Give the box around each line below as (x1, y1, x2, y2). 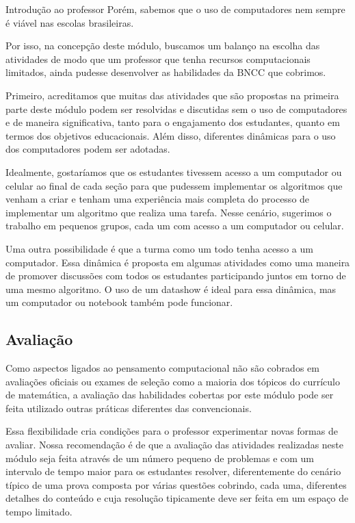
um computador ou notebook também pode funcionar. (5, 295, 233, 309)
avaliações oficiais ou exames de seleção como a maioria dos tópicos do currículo (5, 374, 340, 388)
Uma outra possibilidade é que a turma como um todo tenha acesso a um (5, 241, 313, 255)
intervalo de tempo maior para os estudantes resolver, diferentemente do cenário (5, 464, 341, 479)
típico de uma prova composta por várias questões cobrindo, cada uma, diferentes (5, 477, 347, 492)
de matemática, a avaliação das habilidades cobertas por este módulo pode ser (5, 387, 334, 402)
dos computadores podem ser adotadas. (5, 142, 170, 156)
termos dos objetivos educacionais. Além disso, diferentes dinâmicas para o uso (5, 128, 336, 142)
